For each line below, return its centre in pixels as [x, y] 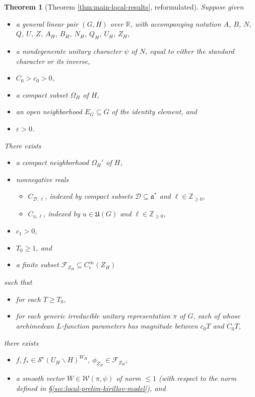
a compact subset [42, 94]
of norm [129, 378]
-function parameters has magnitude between [130, 326]
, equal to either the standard [189, 51]
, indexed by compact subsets [88, 196]
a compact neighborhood [52, 162]
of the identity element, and [154, 111]
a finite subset [37, 264]
